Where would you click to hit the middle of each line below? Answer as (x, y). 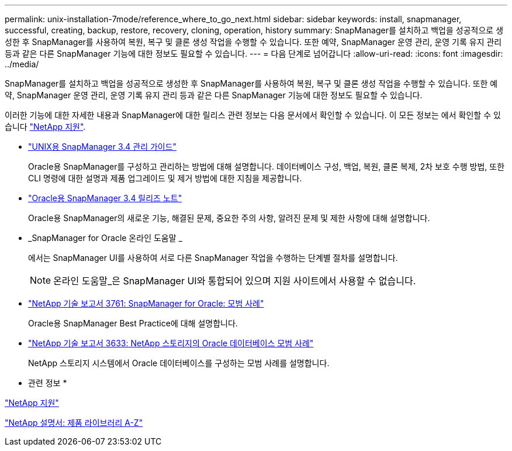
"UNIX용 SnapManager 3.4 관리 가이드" (103, 147)
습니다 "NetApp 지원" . (45, 127)
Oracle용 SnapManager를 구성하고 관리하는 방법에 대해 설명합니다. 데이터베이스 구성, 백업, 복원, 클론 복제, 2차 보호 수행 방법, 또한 (267, 166)
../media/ (22, 64)
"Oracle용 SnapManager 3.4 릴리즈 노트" (105, 198)
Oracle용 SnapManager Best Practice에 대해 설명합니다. (133, 323)
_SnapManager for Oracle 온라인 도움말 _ (105, 238)
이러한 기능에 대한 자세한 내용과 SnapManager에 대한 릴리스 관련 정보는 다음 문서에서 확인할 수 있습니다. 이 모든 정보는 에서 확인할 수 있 (253, 115)
